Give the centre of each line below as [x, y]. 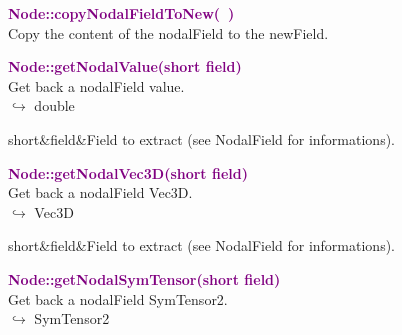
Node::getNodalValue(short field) [125, 66]
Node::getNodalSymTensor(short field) [144, 278]
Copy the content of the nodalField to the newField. [168, 32]
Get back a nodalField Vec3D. [100, 192]
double [54, 105]
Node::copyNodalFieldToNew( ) [121, 13]
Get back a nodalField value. [96, 85]
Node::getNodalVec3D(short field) [128, 172]
